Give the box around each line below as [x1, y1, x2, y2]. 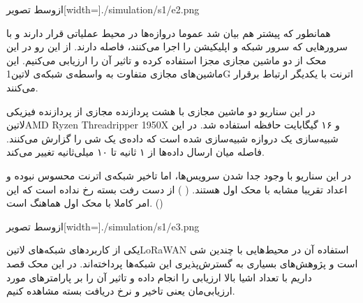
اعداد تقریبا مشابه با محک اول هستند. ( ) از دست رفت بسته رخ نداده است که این [6, 182, 348, 196]
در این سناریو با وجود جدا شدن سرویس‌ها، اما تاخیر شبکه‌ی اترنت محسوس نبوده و [6, 168, 351, 182]
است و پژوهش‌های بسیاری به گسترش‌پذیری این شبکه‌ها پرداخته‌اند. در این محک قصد [6, 256, 358, 270]
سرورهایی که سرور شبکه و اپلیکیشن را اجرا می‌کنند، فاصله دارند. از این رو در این [6, 39, 348, 54]
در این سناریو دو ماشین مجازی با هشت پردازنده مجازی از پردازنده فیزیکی [6, 103, 316, 118]
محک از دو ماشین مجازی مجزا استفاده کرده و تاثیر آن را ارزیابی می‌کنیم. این [6, 52, 327, 67]
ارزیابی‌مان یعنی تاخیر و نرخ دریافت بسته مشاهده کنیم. [6, 283, 235, 298]
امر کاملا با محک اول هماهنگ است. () [6, 195, 163, 210]
